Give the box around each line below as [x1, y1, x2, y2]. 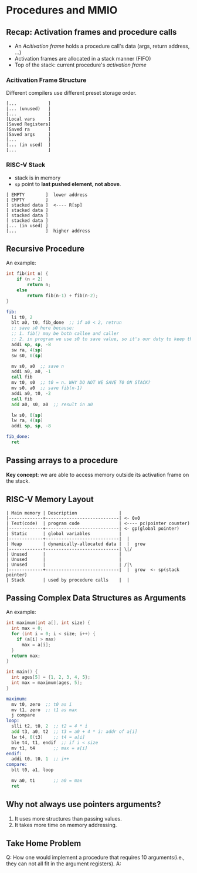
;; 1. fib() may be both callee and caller [11, 331, 119, 337]
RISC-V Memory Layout [6, 494, 94, 504]
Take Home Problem [6, 838, 81, 848]
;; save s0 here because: [11, 325, 75, 331]
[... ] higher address [6, 228, 91, 234]
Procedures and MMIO [6, 4, 118, 17]
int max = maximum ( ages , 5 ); [11, 680, 83, 686]
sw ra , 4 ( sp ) [11, 347, 43, 353]
